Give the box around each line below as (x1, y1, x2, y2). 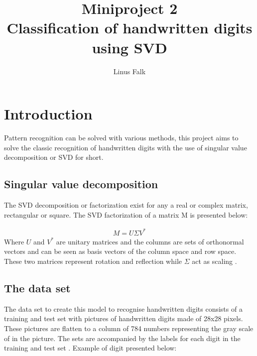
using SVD (92, 37, 167, 57)
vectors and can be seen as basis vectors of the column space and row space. (4, 246, 237, 256)
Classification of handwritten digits (6, 17, 253, 38)
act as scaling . (192, 255, 237, 266)
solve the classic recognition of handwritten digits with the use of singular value (4, 142, 247, 152)
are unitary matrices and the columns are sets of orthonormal (56, 236, 244, 246)
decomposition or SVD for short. (4, 152, 104, 162)
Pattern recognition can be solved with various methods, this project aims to (4, 132, 239, 143)
